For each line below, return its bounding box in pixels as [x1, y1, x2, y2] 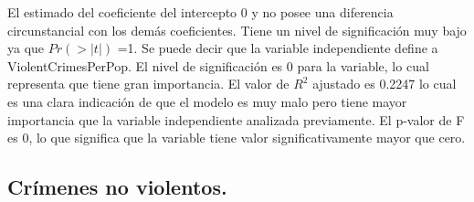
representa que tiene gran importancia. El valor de [7, 74, 290, 93]
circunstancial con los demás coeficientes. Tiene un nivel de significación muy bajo [7, 20, 467, 39]
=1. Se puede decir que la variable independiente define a [117, 38, 438, 58]
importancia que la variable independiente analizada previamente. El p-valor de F [7, 110, 465, 129]
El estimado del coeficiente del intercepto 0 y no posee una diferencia [7, 3, 394, 21]
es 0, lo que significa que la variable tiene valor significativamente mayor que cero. [7, 128, 466, 147]
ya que [7, 38, 45, 58]
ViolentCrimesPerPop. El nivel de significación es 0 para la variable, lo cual [7, 56, 429, 75]
